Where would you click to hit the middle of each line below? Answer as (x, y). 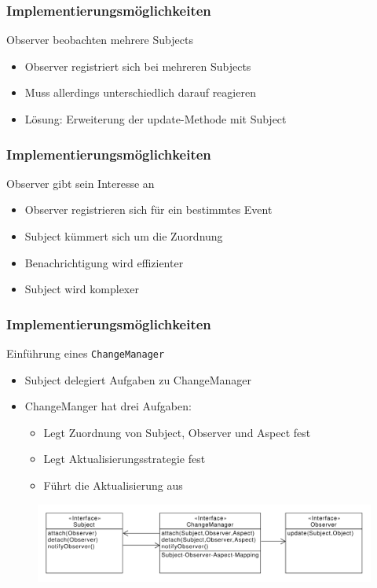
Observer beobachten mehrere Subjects (100, 40)
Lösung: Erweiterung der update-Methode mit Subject (156, 119)
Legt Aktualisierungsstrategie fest (124, 459)
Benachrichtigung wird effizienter (104, 262)
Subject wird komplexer (82, 289)
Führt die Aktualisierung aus (113, 485)
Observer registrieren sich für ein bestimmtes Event (148, 209)
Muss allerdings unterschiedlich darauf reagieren (140, 92)
